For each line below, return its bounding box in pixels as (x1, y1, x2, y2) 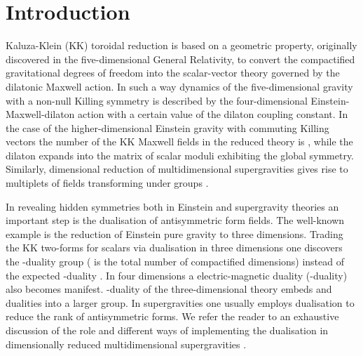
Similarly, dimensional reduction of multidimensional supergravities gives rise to (6, 161, 348, 176)
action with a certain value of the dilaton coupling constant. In (78, 107, 348, 121)
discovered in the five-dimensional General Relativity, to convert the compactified (6, 51, 355, 66)
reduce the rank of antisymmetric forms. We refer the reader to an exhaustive (6, 309, 339, 324)
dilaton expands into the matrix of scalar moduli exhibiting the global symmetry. (6, 147, 355, 162)
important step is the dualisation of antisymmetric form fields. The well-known (6, 213, 345, 228)
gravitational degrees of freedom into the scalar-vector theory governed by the (6, 65, 340, 80)
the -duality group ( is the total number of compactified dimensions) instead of (6, 254, 345, 269)
